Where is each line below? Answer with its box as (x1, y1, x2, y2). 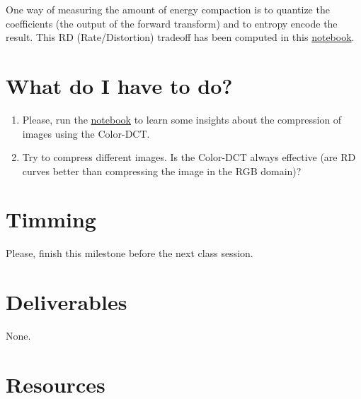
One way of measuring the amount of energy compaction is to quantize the (6, 2, 330, 16)
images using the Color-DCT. (22, 126, 150, 141)
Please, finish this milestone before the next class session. (6, 246, 253, 261)
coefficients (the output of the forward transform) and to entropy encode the (6, 16, 338, 30)
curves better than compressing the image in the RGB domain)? (22, 163, 302, 178)
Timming (6, 205, 96, 234)
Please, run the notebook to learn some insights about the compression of (22, 112, 342, 126)
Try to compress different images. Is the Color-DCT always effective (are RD (22, 150, 356, 165)
